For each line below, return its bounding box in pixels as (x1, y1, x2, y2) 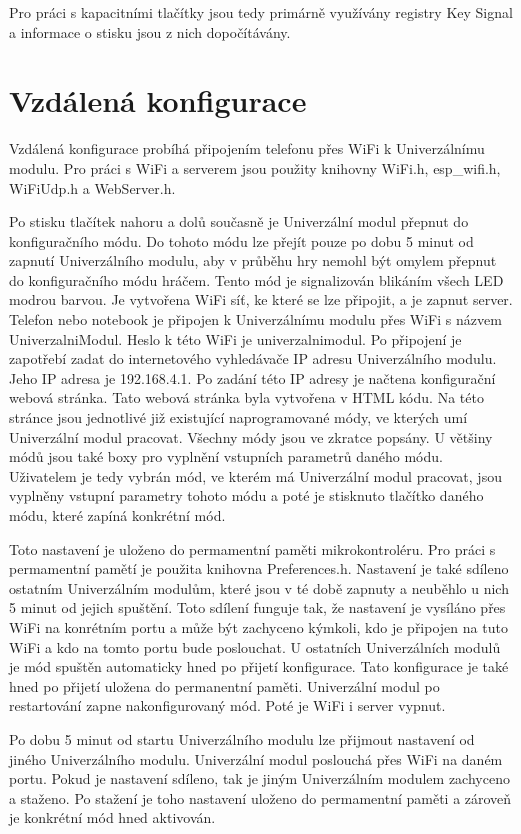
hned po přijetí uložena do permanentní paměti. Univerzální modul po (9, 675, 440, 696)
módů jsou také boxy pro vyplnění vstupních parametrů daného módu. (9, 446, 443, 467)
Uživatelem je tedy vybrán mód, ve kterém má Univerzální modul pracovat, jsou (9, 465, 502, 486)
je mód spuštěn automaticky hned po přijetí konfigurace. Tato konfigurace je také (9, 656, 509, 677)
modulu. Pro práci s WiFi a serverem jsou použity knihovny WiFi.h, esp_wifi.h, (9, 157, 501, 178)
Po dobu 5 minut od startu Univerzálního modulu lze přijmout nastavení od (9, 728, 475, 749)
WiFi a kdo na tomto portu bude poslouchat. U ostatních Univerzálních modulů (9, 636, 501, 657)
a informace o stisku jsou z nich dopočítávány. (9, 21, 291, 42)
